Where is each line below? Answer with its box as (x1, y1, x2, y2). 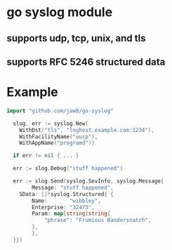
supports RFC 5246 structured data (6, 55, 166, 67)
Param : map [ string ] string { (32, 210, 111, 218)
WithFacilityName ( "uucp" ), (19, 133, 98, 140)
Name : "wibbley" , (32, 197, 101, 204)
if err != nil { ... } (13, 152, 79, 159)
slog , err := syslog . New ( (13, 120, 89, 127)
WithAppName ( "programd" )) (19, 140, 95, 147)
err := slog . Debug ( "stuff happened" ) (13, 165, 124, 172)
